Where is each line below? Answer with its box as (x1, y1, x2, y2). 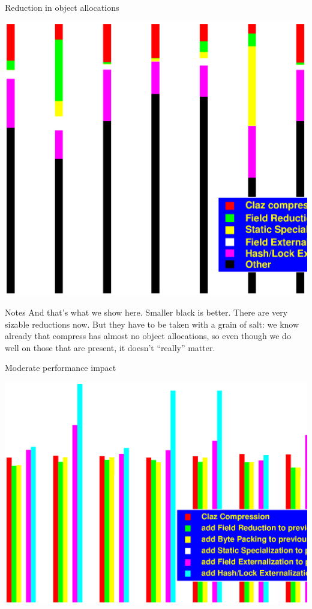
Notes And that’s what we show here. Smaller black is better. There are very (5, 305, 288, 318)
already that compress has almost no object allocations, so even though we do (5, 329, 291, 342)
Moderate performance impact (5, 361, 116, 374)
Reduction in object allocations (5, 1, 119, 13)
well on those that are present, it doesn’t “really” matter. (5, 341, 215, 353)
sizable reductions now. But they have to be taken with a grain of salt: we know (5, 317, 299, 330)
